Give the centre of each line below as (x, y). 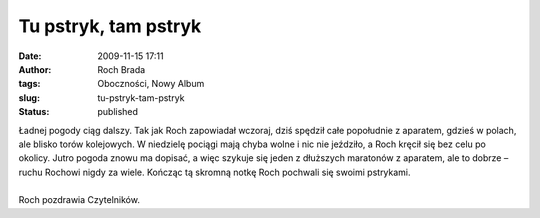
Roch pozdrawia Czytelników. (79, 200)
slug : (29, 97)
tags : (29, 84)
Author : (35, 69)
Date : (30, 56)
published (118, 112)
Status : (34, 112)
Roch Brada (121, 69)
